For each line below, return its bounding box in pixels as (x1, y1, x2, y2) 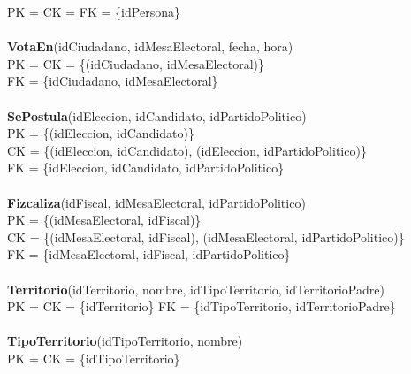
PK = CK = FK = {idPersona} (7, 3, 180, 20)
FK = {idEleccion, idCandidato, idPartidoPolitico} (7, 158, 285, 177)
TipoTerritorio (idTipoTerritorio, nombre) (7, 332, 243, 350)
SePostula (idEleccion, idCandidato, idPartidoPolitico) (7, 106, 307, 125)
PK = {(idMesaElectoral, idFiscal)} (7, 210, 202, 229)
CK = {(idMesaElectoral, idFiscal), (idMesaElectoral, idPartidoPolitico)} (7, 227, 405, 246)
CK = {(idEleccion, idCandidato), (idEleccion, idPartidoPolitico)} (7, 141, 367, 159)
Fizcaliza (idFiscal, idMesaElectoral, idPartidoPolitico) (7, 193, 306, 211)
